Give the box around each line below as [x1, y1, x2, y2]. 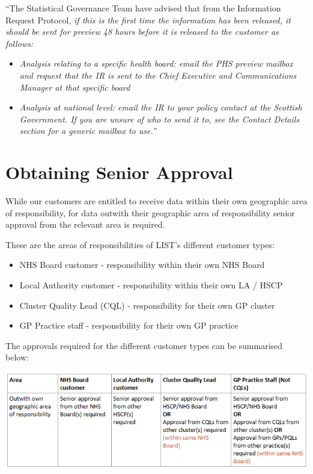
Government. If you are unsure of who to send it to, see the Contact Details [19, 112, 300, 125]
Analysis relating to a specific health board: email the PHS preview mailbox [19, 57, 293, 70]
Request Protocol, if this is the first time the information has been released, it [5, 13, 291, 26]
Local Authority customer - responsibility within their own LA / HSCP [19, 279, 283, 291]
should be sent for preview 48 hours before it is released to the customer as [5, 25, 279, 38]
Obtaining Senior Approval [5, 160, 233, 184]
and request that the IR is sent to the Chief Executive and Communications [19, 68, 297, 81]
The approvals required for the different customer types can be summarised [5, 339, 283, 351]
